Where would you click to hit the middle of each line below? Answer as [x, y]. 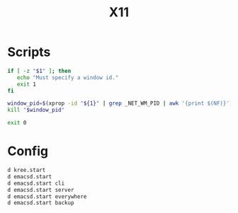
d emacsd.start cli [36, 183]
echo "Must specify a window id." [68, 77]
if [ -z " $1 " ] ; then [39, 71]
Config [28, 151]
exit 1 [27, 84]
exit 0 [17, 123]
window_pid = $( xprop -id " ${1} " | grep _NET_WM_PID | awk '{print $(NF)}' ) [120, 103]
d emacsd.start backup [41, 203]
